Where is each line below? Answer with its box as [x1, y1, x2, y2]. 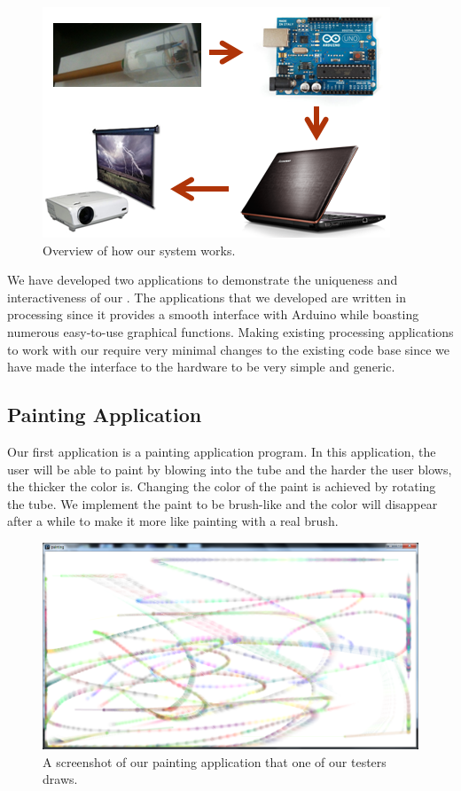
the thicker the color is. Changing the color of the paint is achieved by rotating [7, 477, 436, 496]
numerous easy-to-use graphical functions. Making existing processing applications [7, 322, 454, 341]
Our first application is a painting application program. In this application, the [7, 442, 436, 460]
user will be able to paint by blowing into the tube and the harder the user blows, [7, 459, 452, 478]
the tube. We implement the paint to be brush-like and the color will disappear [7, 494, 438, 513]
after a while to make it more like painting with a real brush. [7, 512, 339, 530]
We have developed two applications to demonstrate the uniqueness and [7, 270, 398, 289]
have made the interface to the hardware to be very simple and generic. [7, 357, 395, 376]
